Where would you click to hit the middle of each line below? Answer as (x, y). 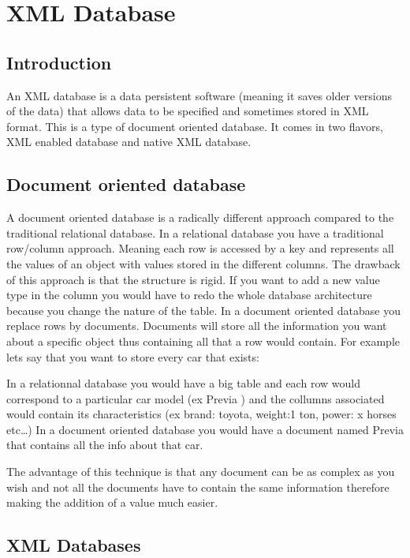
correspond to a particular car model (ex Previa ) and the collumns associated (196, 398)
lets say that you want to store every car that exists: (133, 356)
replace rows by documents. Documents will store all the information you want (197, 326)
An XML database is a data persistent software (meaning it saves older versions (199, 95)
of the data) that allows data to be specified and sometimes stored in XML (188, 111)
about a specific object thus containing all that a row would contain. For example (203, 341)
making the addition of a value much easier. (112, 502)
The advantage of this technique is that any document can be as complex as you (201, 472)
